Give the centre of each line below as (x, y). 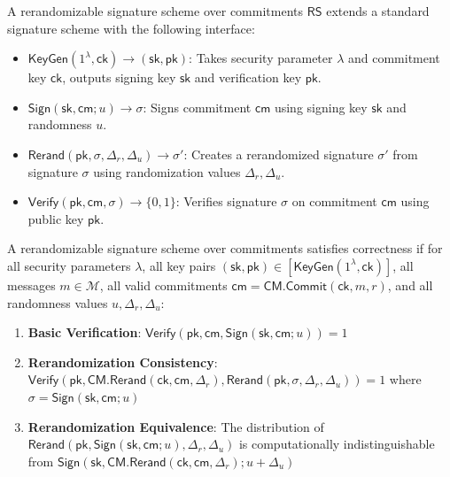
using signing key (321, 107)
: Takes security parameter (261, 58)
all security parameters (69, 265)
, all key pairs (179, 265)
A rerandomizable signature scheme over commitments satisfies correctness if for (225, 248)
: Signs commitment (197, 107)
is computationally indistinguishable (337, 444)
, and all (410, 285)
